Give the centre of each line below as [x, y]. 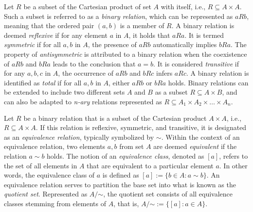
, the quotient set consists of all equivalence [168, 194]
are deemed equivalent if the [195, 146]
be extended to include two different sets [64, 92]
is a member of [142, 25]
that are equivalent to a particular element [150, 165]
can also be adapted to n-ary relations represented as [83, 101]
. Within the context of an [200, 137]
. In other [233, 165]
